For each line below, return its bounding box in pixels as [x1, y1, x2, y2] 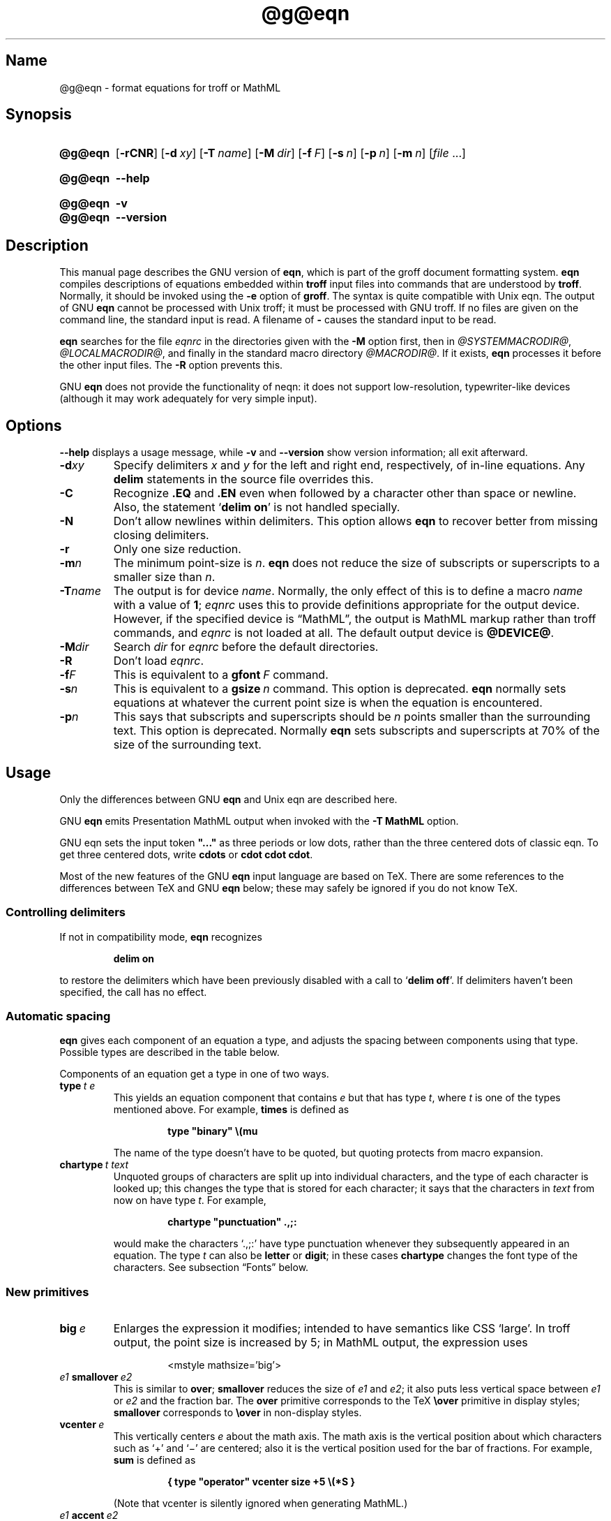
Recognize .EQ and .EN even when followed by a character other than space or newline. [113, 486, 577, 501]
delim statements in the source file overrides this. [113, 472, 374, 487]
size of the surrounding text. [113, 737, 262, 752]
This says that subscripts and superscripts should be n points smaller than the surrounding [113, 710, 591, 724]
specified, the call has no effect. [59, 985, 207, 998]
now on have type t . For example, [113, 1194, 266, 1207]
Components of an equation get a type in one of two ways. [59, 1068, 329, 1080]
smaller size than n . [113, 570, 216, 585]
